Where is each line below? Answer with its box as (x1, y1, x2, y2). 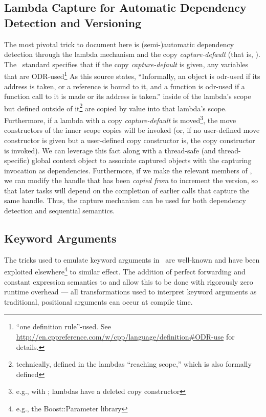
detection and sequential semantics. (4, 205, 115, 216)
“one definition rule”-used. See (16, 321, 112, 332)
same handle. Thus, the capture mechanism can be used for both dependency (4, 195, 246, 206)
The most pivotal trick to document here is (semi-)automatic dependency (4, 38, 234, 49)
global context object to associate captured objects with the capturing (32, 155, 252, 166)
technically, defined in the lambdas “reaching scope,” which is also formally (16, 359, 252, 369)
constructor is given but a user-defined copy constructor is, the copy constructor (4, 134, 255, 145)
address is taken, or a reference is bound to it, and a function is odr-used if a (4, 81, 245, 91)
